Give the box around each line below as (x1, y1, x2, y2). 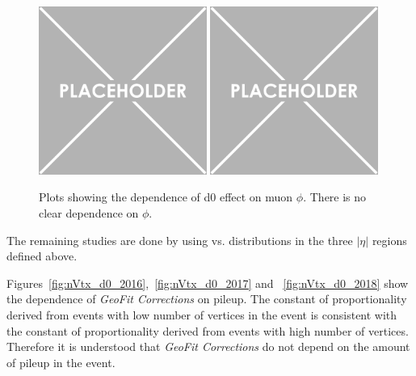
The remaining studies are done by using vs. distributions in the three (6, 231, 353, 248)
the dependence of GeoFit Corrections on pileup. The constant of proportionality (6, 290, 407, 307)
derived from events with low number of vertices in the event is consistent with (6, 306, 397, 323)
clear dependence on (39, 204, 139, 221)
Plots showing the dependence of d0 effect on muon (39, 188, 293, 205)
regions (372, 231, 407, 248)
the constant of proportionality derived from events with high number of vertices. (6, 322, 409, 339)
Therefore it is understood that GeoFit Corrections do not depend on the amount (6, 338, 410, 355)
